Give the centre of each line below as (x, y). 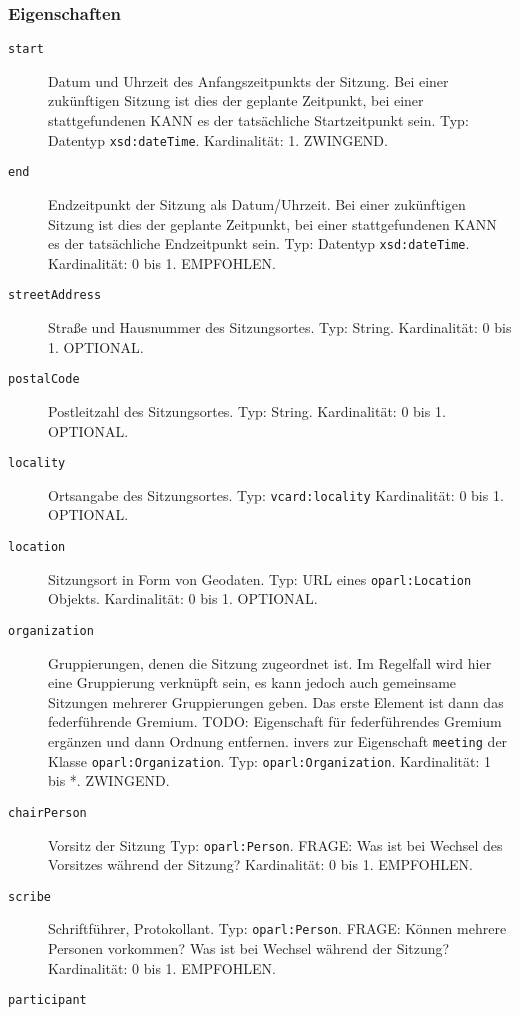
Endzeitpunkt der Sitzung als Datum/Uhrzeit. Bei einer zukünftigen (257, 203)
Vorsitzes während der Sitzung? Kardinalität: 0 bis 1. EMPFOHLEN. (260, 864)
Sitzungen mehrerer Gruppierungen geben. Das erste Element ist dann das (276, 701)
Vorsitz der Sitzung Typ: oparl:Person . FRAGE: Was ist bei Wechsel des (275, 844)
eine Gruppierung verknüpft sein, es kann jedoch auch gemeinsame (252, 682)
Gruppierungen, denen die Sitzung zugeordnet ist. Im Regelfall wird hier (270, 662)
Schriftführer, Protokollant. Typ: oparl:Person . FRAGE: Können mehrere (277, 928)
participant (47, 1000)
